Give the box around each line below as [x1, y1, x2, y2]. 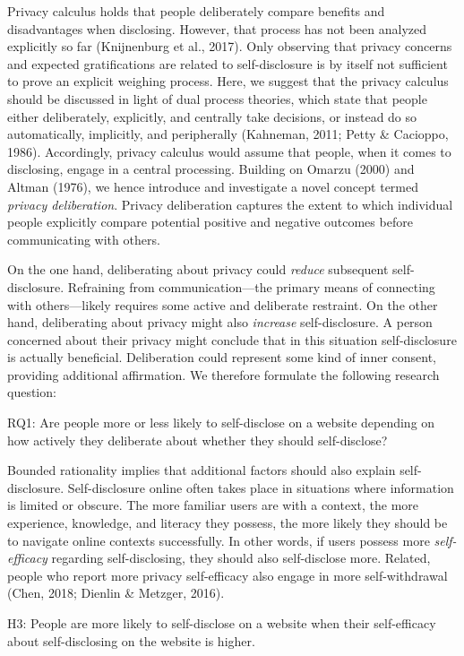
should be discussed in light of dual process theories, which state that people [7, 89, 427, 108]
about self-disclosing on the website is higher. [7, 631, 255, 650]
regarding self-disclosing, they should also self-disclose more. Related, [51, 548, 431, 567]
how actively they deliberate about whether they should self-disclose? [7, 430, 388, 449]
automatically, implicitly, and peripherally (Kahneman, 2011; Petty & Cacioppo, [7, 125, 449, 143]
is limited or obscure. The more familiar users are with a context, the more [7, 496, 419, 514]
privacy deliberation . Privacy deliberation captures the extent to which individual [7, 194, 453, 213]
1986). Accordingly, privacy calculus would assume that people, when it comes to [7, 142, 451, 160]
